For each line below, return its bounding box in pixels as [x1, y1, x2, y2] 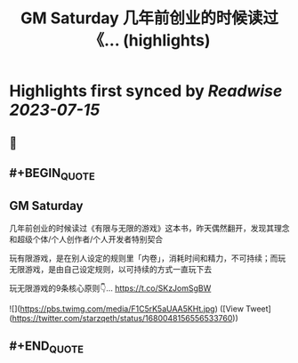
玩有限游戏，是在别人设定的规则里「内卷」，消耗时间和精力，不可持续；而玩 [9, 253, 286, 263]
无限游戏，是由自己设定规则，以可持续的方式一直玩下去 [9, 263, 212, 274]
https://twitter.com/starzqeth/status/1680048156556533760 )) [12, 312, 238, 323]
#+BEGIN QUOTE [9, 165, 95, 183]
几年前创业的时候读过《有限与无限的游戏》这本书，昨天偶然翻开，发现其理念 [9, 222, 290, 233]
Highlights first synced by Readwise [9, 81, 283, 101]
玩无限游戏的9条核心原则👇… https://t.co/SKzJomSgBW [9, 282, 212, 294]
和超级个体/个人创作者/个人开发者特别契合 [9, 233, 164, 245]
